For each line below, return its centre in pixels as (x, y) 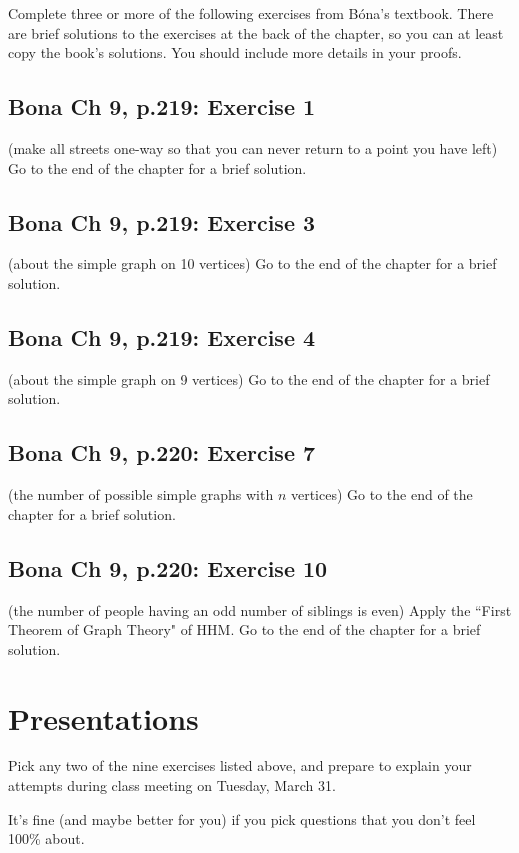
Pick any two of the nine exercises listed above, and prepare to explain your (240, 765)
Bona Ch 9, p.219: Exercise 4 (162, 336)
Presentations (103, 717)
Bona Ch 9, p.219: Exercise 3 (162, 221)
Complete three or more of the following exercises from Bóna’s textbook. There (251, 13)
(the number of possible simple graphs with (141, 494)
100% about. (46, 838)
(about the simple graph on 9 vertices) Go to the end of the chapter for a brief (249, 378)
